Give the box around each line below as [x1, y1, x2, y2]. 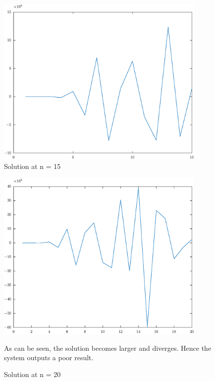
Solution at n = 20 [4, 369, 61, 379]
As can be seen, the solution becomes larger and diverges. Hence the [4, 342, 212, 353]
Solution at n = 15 [4, 161, 61, 171]
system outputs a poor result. [4, 352, 94, 363]
